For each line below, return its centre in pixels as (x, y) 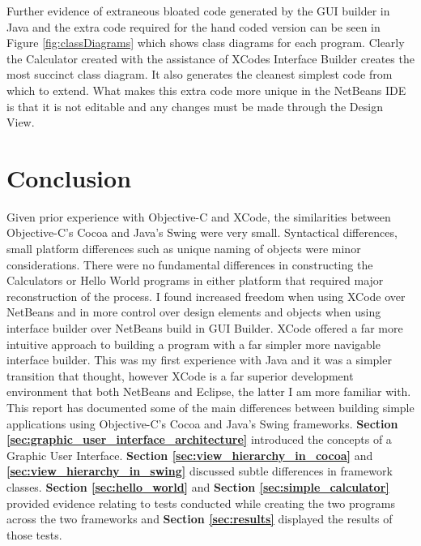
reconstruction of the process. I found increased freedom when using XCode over (206, 296)
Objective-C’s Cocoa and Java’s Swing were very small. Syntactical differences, (202, 232)
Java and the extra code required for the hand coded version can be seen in (193, 26)
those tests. (34, 534)
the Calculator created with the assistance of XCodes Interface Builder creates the (210, 58)
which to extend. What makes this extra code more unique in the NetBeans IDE (206, 90)
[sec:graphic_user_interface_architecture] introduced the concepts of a (199, 439)
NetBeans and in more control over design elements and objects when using (194, 312)
